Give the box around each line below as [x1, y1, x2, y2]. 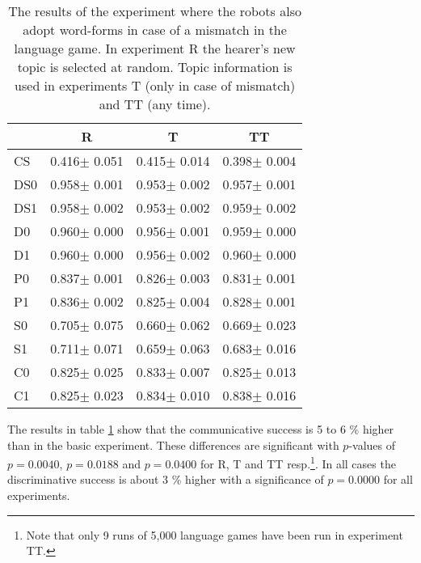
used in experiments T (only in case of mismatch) [15, 76, 296, 95]
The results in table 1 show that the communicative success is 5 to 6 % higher [7, 421, 394, 437]
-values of [348, 436, 396, 453]
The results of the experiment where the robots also [8, 2, 301, 20]
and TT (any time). [99, 95, 211, 113]
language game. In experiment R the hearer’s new [14, 39, 296, 57]
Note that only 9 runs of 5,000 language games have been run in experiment [26, 526, 403, 543]
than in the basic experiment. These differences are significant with [7, 436, 339, 453]
